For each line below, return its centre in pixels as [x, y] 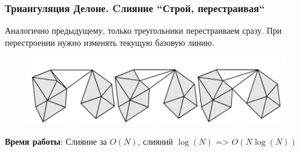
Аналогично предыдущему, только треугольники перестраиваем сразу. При [143, 30]
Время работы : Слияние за [56, 141]
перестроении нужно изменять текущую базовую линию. [110, 42]
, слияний [155, 141]
